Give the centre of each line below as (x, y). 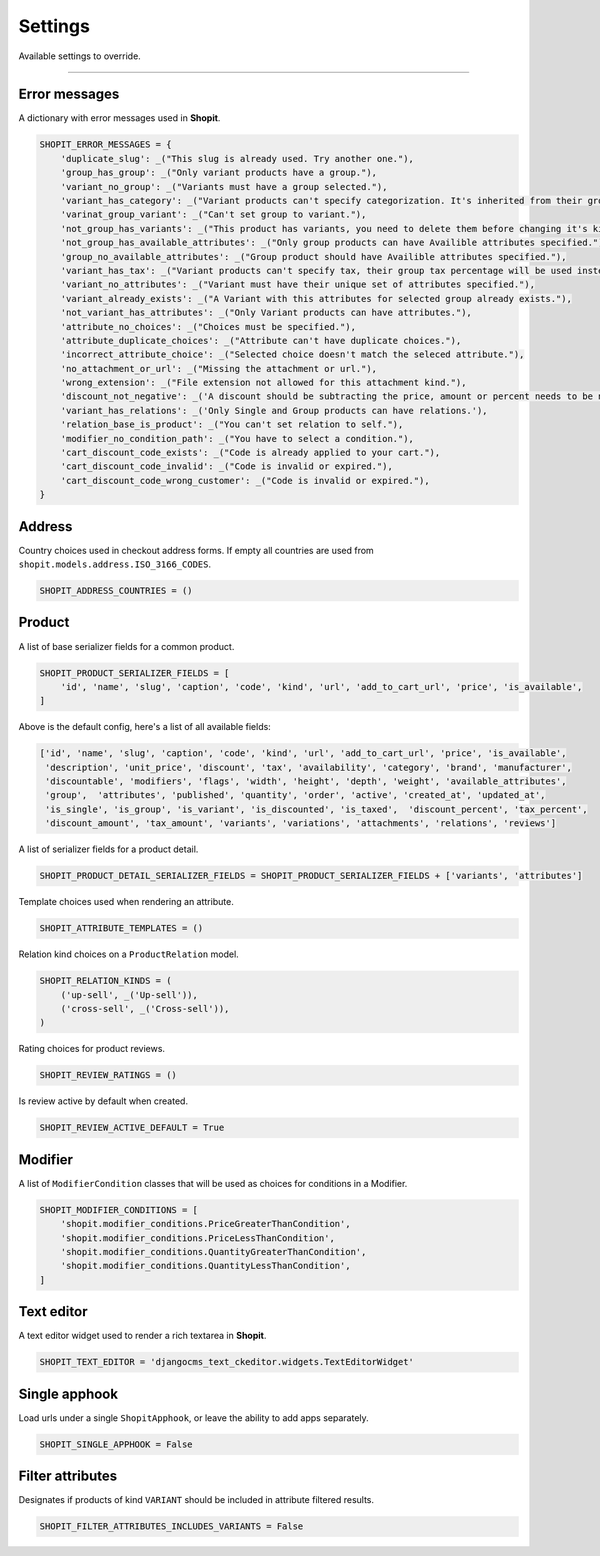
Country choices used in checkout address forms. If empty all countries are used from (196, 550)
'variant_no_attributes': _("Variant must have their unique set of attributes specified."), (297, 284)
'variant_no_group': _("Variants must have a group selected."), (224, 186)
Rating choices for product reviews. (91, 1049)
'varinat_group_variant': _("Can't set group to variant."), (213, 214)
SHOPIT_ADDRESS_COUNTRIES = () (116, 591)
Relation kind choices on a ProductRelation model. (128, 954)
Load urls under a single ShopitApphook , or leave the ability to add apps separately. (193, 1417)
